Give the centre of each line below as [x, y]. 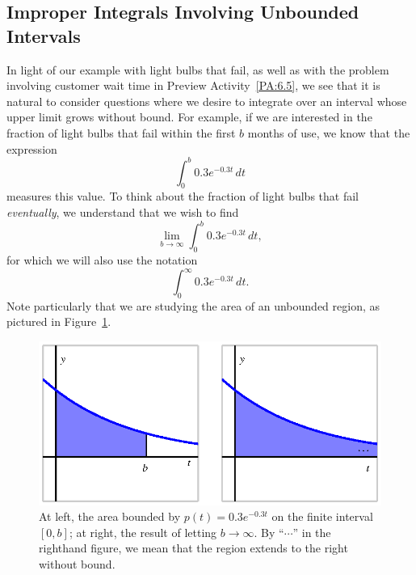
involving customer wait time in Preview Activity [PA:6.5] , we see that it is [193, 85]
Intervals [44, 35]
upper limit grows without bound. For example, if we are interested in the [189, 117]
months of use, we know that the [329, 132]
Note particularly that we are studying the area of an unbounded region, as [193, 305]
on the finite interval [322, 516]
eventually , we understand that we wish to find [123, 212]
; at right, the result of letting [143, 532]
